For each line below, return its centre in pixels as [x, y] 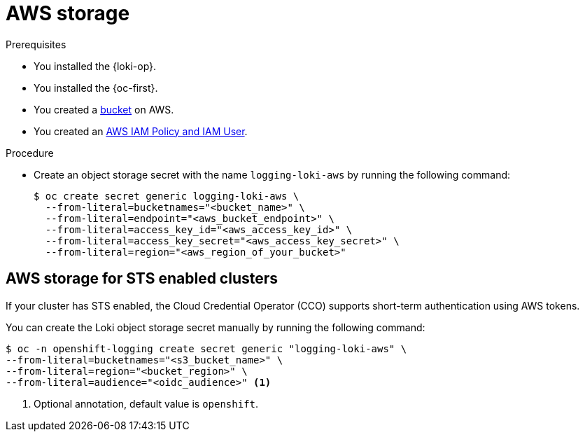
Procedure [30, 153]
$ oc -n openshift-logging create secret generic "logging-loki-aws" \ [206, 348]
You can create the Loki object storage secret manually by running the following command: [216, 327]
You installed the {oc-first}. [96, 88]
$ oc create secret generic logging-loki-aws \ [167, 196]
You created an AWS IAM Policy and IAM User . [141, 131]
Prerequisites [36, 44]
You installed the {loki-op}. [95, 66]
